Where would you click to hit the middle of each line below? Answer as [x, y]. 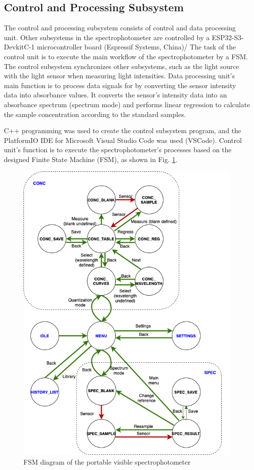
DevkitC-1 [19, 47]
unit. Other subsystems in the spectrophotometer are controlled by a [107, 37]
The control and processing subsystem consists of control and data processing [120, 28]
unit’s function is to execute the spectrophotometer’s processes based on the [118, 150]
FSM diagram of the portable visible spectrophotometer [107, 461]
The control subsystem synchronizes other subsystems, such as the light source [122, 66]
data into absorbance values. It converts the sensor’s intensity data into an [116, 95]
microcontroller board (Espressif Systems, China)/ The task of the [136, 47]
